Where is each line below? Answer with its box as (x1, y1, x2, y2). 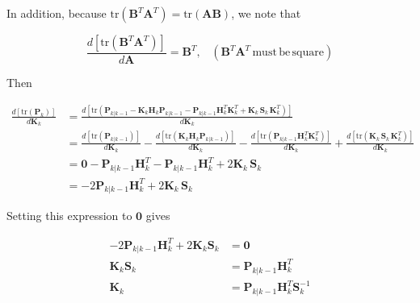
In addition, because (6, 5, 107, 21)
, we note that (231, 5, 301, 21)
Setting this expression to (6, 207, 132, 224)
